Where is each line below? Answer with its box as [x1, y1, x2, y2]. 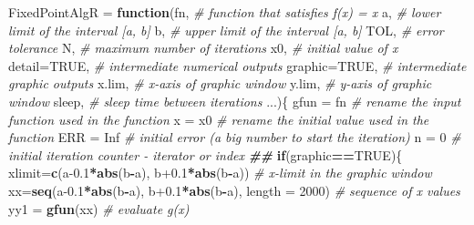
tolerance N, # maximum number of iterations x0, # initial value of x [8, 38, 398, 57]
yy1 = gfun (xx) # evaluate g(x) [8, 199, 190, 218]
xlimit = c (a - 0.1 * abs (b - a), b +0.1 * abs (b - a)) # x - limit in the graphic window [8, 163, 432, 182]
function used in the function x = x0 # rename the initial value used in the [8, 109, 429, 128]
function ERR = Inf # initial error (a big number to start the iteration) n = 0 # [8, 128, 461, 147]
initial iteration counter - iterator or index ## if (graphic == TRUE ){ [8, 145, 403, 164]
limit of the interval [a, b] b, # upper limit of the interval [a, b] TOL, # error [8, 20, 444, 39]
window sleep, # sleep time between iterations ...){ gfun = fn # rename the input [8, 91, 461, 110]
